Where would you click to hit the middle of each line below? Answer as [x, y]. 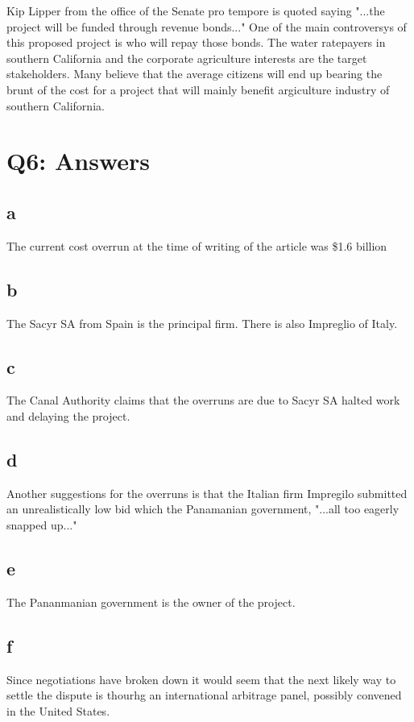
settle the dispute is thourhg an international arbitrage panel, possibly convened [204, 695]
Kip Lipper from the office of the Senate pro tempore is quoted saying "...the [196, 10]
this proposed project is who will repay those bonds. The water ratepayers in [196, 42]
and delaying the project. [68, 415]
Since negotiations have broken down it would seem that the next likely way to [201, 679]
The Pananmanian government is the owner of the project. [151, 602]
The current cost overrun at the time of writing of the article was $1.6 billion [197, 245]
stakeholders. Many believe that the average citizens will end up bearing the [195, 74]
